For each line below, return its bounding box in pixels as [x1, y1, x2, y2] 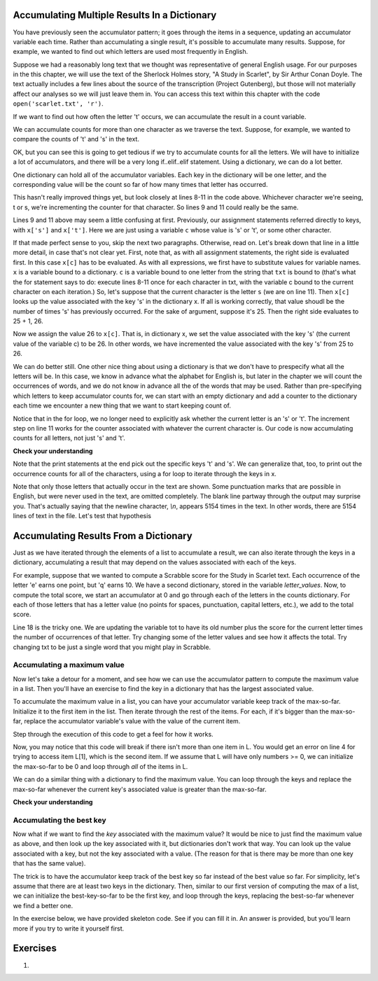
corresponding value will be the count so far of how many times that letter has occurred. [13, 180, 268, 188]
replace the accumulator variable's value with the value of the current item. [24, 717, 241, 725]
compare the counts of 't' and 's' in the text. [13, 135, 140, 144]
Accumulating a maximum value [13, 660, 125, 670]
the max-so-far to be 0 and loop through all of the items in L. [13, 762, 188, 770]
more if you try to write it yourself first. [13, 924, 125, 933]
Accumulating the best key [13, 815, 106, 825]
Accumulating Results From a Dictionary [13, 529, 192, 542]
